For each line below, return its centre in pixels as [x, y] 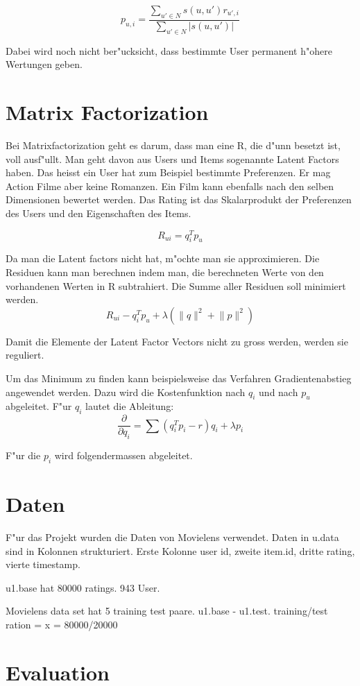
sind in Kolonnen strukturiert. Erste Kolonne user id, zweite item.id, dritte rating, [180, 550]
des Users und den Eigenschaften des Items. [98, 213]
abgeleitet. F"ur [39, 406]
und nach [278, 392]
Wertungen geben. [44, 64]
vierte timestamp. [43, 564]
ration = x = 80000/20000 [62, 624]
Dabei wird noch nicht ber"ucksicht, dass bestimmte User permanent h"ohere [169, 50]
